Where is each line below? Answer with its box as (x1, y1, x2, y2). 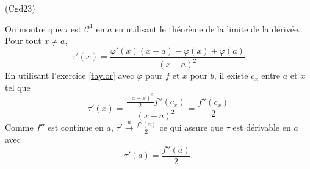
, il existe (214, 69, 248, 82)
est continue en (48, 121, 104, 134)
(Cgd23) (5, 2, 35, 14)
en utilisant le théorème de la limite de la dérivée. (115, 22, 300, 35)
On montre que (5, 22, 62, 35)
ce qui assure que (159, 121, 223, 134)
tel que (5, 81, 31, 93)
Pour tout (5, 34, 41, 47)
